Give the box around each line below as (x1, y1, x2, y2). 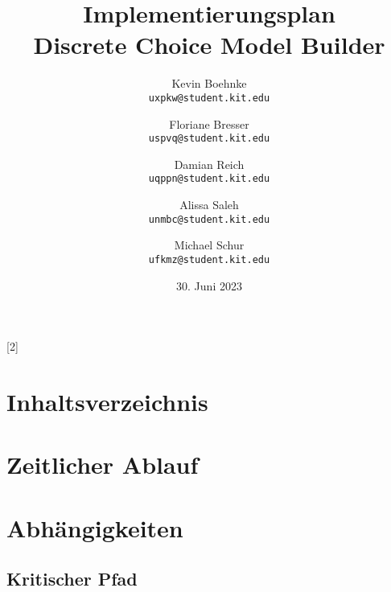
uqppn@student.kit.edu (148, 173, 270, 185)
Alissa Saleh (179, 196, 239, 213)
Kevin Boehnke (171, 75, 247, 92)
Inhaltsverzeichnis (6, 384, 208, 417)
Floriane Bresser (169, 115, 249, 132)
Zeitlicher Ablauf (6, 448, 199, 481)
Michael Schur (174, 236, 245, 253)
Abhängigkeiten (6, 511, 183, 544)
